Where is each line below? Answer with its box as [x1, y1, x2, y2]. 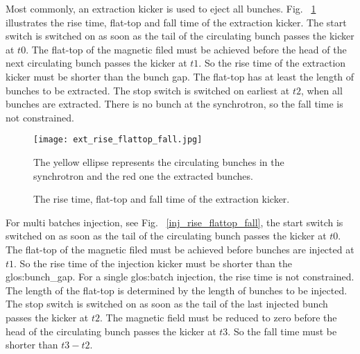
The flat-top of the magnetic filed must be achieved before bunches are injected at [6, 242, 354, 256]
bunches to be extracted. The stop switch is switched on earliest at [6, 83, 290, 97]
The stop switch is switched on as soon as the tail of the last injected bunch [6, 296, 328, 311]
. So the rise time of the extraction [198, 56, 346, 70]
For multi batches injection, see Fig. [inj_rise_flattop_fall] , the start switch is [6, 214, 343, 229]
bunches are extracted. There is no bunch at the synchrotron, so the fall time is [6, 96, 343, 111]
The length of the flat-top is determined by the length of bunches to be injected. [6, 283, 348, 297]
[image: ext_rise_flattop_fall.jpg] [33, 135, 203, 145]
